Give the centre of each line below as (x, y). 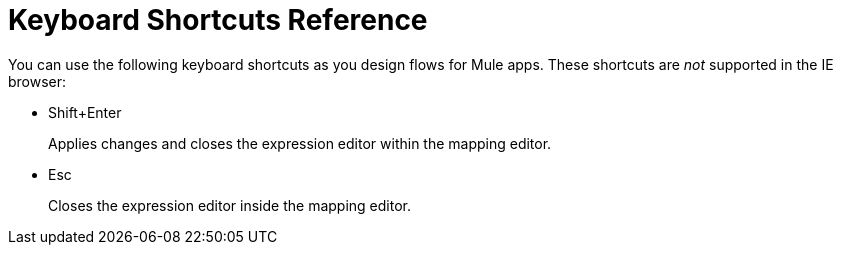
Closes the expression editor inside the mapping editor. (229, 205)
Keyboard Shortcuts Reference (218, 20)
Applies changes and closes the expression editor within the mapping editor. (300, 143)
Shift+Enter (85, 112)
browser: (37, 81)
